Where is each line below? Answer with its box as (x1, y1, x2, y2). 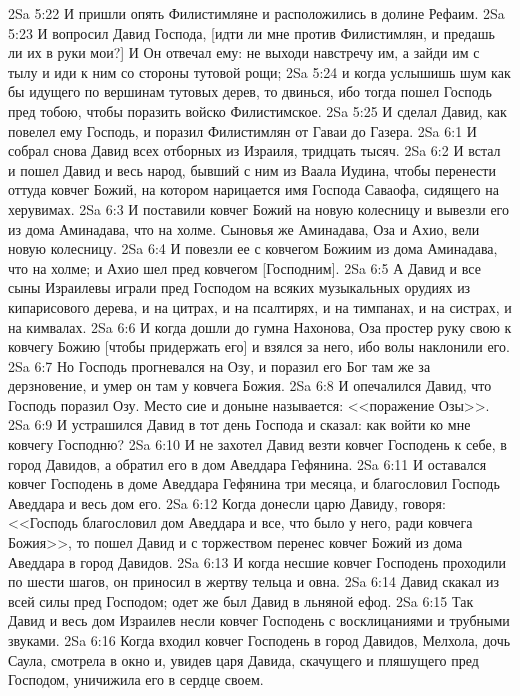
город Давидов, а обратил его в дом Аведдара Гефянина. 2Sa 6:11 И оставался (8, 453, 487, 474)
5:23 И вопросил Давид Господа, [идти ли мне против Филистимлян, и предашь (8, 22, 495, 43)
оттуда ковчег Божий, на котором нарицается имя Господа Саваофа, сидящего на (8, 179, 499, 200)
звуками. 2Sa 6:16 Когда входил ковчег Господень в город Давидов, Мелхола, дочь (8, 630, 511, 650)
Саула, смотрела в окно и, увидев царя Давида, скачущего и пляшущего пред (8, 649, 479, 670)
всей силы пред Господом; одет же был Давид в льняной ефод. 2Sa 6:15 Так (8, 590, 474, 611)
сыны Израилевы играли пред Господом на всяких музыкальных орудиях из (8, 277, 471, 298)
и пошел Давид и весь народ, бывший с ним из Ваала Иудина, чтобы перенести (8, 159, 496, 180)
